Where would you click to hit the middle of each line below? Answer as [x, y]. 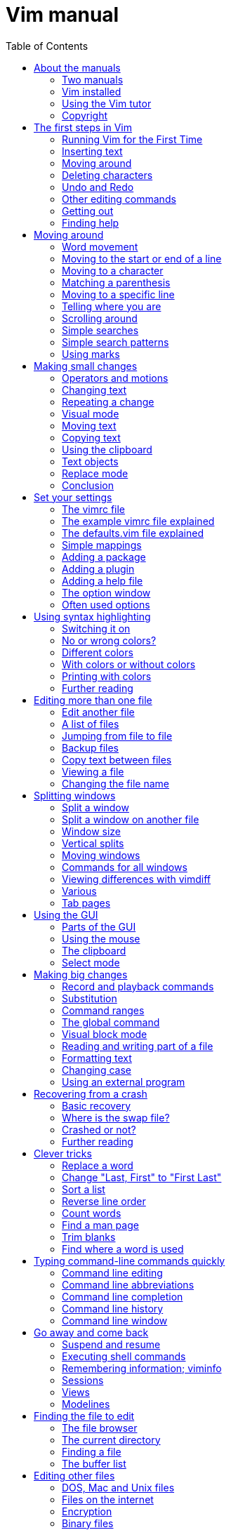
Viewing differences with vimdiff [137, 879]
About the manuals [77, 67]
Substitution [90, 998]
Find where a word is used [123, 1249]
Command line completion [123, 1296]
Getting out [88, 211]
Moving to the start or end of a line [142, 258]
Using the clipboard [107, 449]
